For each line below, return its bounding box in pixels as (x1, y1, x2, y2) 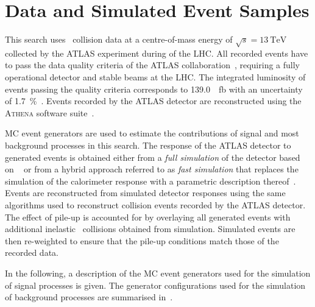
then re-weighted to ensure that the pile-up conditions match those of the (5, 234, 279, 247)
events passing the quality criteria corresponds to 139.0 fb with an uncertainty (5, 82, 303, 95)
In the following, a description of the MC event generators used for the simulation (5, 266, 311, 279)
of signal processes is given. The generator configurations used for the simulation (5, 278, 306, 291)
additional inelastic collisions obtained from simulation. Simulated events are (5, 222, 296, 235)
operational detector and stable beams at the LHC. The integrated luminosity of (5, 71, 306, 83)
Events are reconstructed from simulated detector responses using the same (5, 186, 286, 199)
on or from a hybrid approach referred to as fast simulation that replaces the (5, 163, 299, 175)
